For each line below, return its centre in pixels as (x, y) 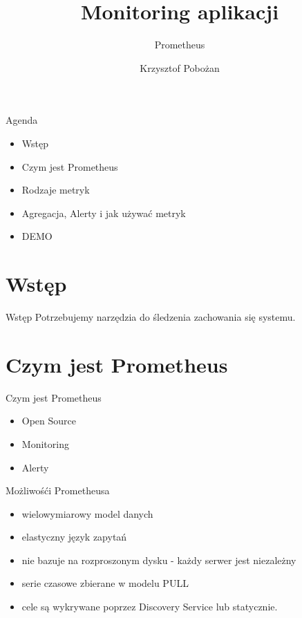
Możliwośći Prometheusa (58, 490)
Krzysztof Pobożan (180, 67)
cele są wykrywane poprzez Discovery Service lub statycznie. (150, 607)
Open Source (49, 421)
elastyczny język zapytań (74, 537)
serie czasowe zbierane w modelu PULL (105, 583)
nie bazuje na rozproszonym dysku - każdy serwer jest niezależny (159, 560)
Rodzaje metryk (56, 190)
